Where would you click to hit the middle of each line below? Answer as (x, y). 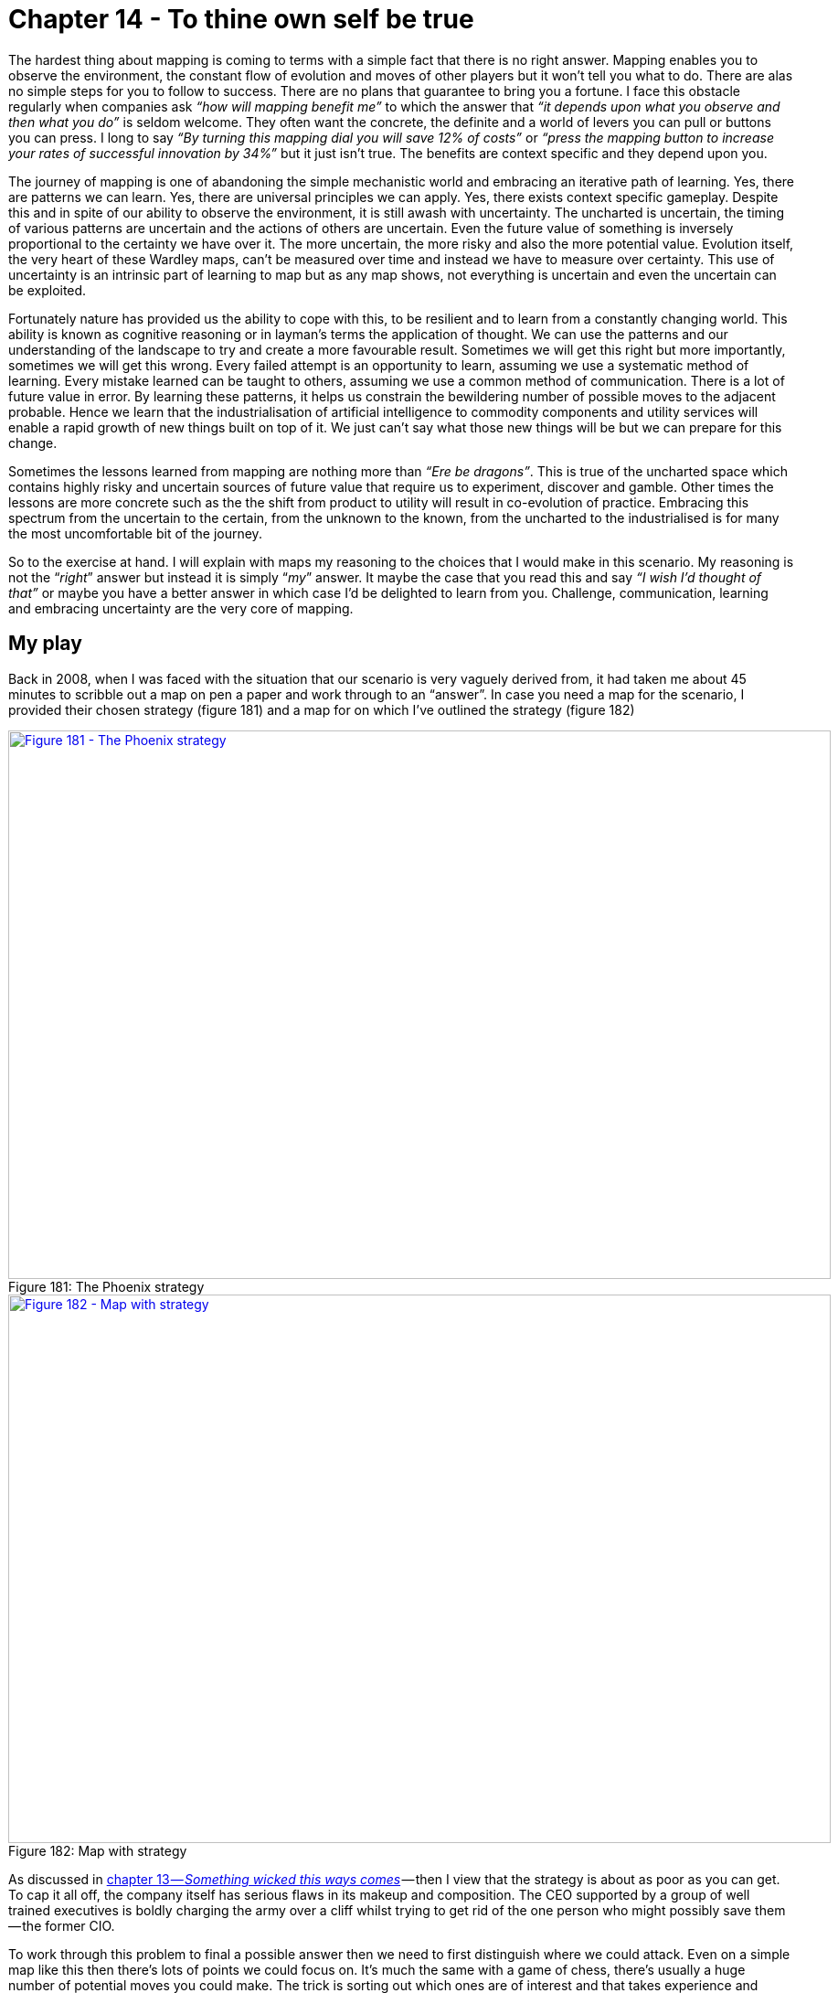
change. (33, 442)
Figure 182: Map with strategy (98, 1850)
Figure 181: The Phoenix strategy (106, 1286)
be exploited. (48, 290)
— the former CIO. (62, 1925)
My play (45, 644)
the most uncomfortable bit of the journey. (135, 533)
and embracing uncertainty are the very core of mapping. (181, 608)
